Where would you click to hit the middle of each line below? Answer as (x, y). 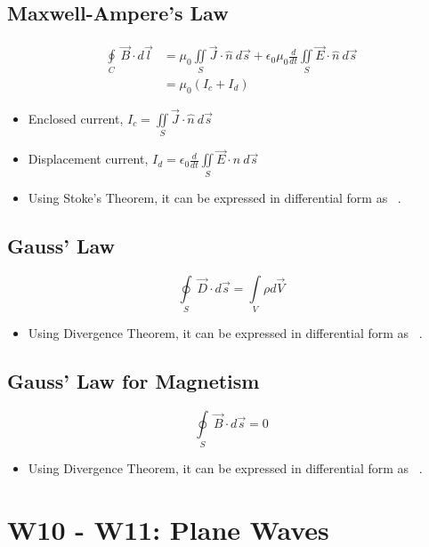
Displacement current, (88, 159)
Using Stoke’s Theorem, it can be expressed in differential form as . (214, 197)
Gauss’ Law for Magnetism (134, 380)
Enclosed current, (76, 118)
